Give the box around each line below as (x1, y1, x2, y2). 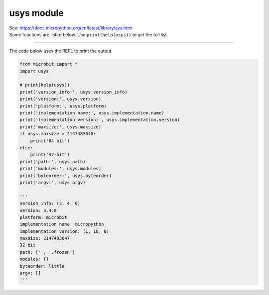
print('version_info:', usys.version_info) (19, 89, 128, 95)
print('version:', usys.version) (19, 96, 102, 102)
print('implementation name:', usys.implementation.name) (19, 110, 164, 116)
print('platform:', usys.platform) (19, 103, 107, 109)
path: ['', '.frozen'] (19, 249, 75, 255)
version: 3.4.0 (19, 207, 57, 213)
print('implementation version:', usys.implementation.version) (19, 117, 180, 123)
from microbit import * (19, 61, 78, 67)
